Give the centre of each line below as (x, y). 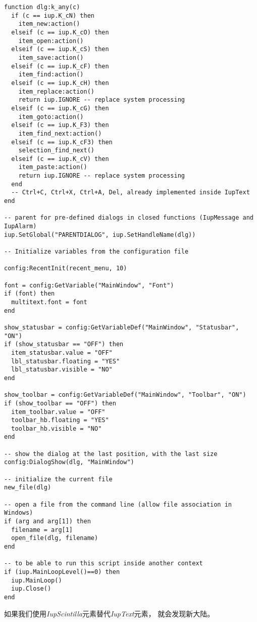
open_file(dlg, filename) (55, 538)
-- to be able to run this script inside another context (104, 564)
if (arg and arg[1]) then (47, 522)
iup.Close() (31, 589)
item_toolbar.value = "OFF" (58, 412)
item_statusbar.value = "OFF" (62, 353)
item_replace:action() (56, 91)
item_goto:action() (51, 117)
